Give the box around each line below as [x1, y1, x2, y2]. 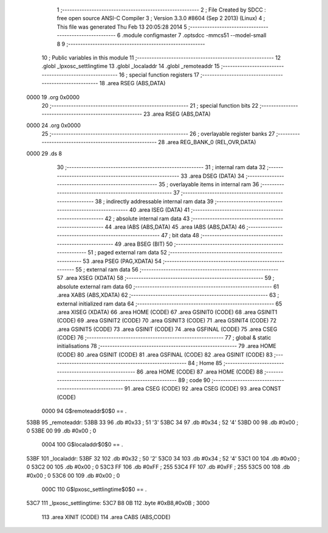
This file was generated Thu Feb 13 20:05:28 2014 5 [56, 23, 188, 30]
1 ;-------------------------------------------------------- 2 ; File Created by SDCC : [56, 6, 267, 13]
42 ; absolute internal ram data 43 [104, 215, 190, 222]
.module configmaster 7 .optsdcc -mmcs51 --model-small [121, 32, 267, 39]
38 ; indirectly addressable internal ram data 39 [95, 198, 214, 205]
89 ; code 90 [178, 377, 211, 384]
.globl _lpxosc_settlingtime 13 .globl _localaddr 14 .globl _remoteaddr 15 [41, 63, 220, 70]
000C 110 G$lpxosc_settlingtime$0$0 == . [41, 486, 147, 493]
